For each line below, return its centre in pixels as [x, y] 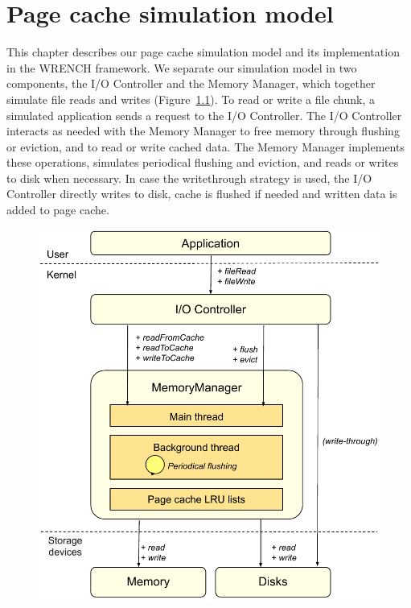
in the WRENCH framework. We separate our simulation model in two [182, 67]
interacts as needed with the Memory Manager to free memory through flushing [203, 131]
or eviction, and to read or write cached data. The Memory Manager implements [205, 146]
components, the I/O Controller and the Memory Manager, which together [191, 83]
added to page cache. [58, 210]
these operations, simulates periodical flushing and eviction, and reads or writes [203, 162]
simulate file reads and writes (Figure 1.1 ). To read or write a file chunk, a [191, 99]
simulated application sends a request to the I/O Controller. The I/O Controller [204, 115]
